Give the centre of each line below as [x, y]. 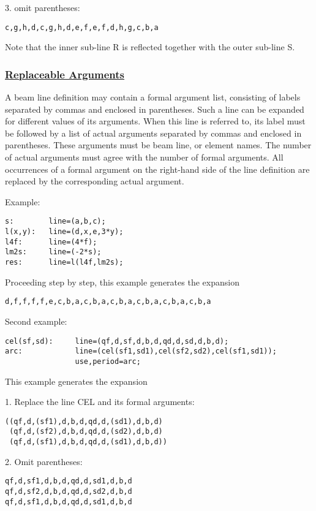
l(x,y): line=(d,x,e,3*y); [64, 232]
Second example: [36, 321]
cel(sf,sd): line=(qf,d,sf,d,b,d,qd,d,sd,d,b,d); [117, 341]
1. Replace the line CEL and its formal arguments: [100, 402]
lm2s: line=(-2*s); [53, 252]
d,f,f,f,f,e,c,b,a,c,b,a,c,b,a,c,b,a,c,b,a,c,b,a [108, 302]
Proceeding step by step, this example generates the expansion [122, 282]
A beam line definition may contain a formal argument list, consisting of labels [153, 97]
